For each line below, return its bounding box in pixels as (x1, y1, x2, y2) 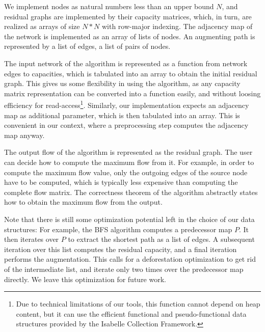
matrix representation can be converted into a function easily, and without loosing (4, 88, 261, 98)
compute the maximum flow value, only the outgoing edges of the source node (4, 167, 248, 177)
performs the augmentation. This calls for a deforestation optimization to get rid (4, 254, 256, 264)
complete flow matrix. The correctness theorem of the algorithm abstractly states (4, 186, 258, 197)
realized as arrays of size (4, 21, 80, 32)
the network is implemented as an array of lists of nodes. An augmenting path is (4, 31, 255, 41)
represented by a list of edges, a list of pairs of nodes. (4, 41, 171, 51)
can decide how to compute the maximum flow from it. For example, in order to (4, 156, 254, 167)
